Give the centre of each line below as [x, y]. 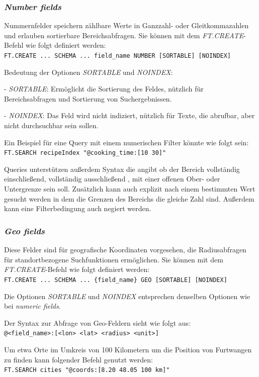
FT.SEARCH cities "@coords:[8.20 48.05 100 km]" [87, 370]
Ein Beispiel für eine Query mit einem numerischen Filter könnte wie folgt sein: [126, 142]
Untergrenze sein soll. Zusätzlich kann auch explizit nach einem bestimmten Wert [130, 189]
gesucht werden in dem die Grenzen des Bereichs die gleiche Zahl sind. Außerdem [129, 198]
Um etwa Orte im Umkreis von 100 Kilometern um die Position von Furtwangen [128, 349]
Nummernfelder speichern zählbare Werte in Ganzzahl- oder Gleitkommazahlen [126, 25]
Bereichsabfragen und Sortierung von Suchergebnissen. [88, 98]
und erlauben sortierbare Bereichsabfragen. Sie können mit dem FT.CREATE [124, 35]
